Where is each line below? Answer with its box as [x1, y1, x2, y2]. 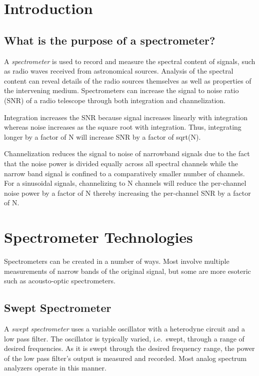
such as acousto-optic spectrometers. [4, 275, 115, 286]
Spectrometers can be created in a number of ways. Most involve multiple [4, 256, 229, 266]
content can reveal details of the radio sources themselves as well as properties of [4, 75, 251, 86]
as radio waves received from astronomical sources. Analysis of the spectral [4, 66, 233, 76]
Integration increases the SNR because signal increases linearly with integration [4, 112, 247, 122]
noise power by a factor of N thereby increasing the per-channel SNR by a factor [4, 187, 251, 198]
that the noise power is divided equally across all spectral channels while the [4, 158, 238, 168]
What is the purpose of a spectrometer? [4, 32, 215, 48]
